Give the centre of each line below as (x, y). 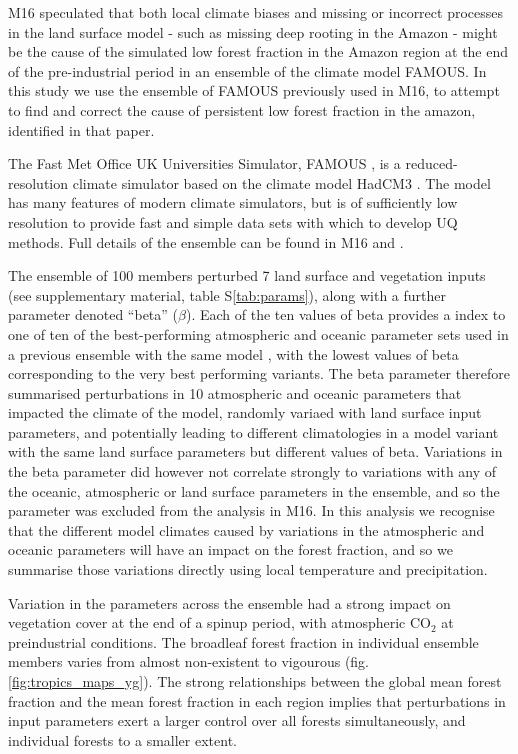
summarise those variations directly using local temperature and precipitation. (248, 569)
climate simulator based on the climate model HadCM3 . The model (281, 182)
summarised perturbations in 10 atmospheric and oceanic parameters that (235, 392)
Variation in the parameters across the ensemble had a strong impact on (229, 602)
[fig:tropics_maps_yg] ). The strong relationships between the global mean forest (255, 681)
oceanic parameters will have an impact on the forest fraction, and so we (230, 549)
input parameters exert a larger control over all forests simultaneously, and (237, 720)
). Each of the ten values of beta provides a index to (345, 314)
